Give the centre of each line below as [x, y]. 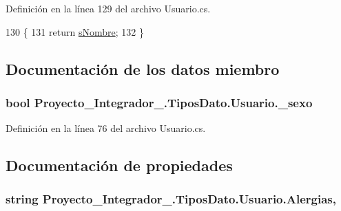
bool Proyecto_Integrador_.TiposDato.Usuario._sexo [159, 102]
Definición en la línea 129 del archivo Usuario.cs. [108, 8]
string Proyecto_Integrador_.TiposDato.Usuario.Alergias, [171, 199]
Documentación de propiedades [119, 165]
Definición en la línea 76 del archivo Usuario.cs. [106, 128]
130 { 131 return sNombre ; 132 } [75, 31]
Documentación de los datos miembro [143, 68]
